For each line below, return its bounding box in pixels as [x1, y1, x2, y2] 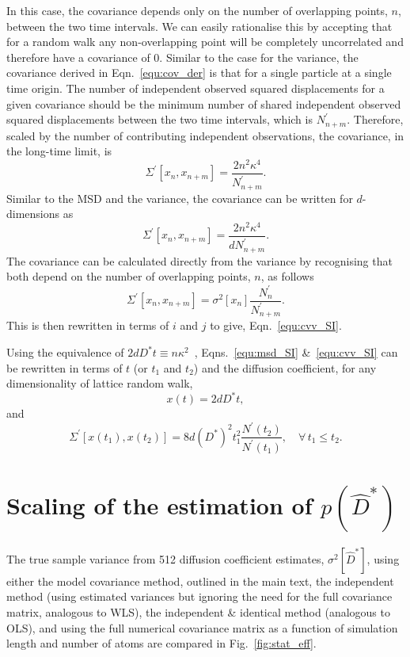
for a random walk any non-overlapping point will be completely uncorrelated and [6, 33, 404, 50]
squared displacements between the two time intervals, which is [6, 111, 313, 128]
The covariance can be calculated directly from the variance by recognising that [6, 252, 393, 269]
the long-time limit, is [6, 143, 112, 159]
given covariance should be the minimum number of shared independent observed [6, 95, 401, 112]
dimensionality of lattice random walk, [6, 375, 193, 392]
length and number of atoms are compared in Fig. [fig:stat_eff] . [6, 635, 317, 651]
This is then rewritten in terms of [6, 317, 169, 334]
